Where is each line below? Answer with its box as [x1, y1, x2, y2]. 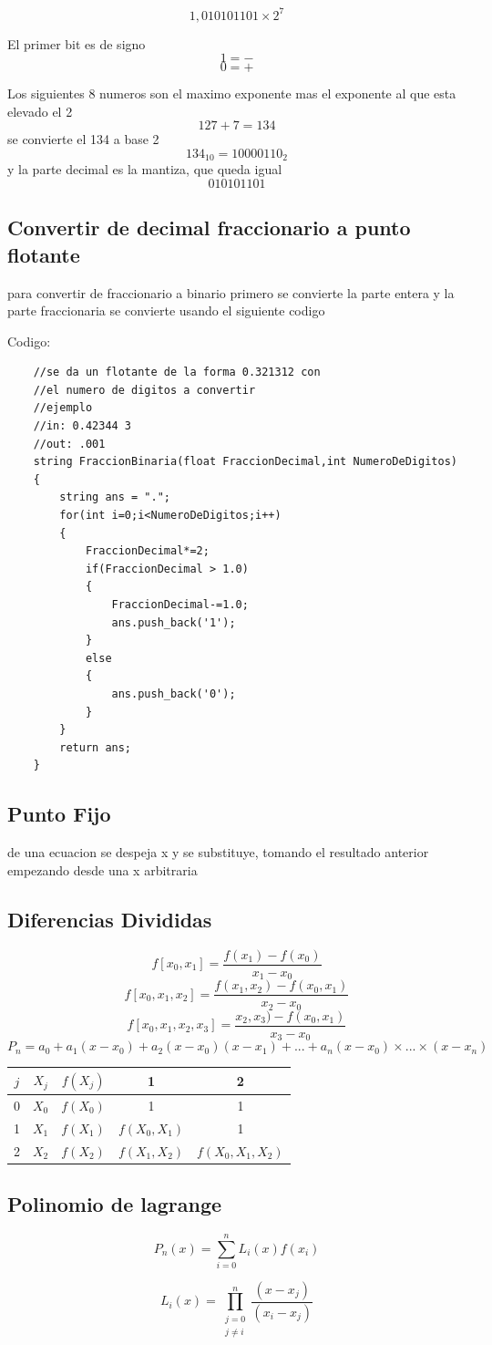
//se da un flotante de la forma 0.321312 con [33, 366, 321, 379]
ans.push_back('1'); [111, 616, 236, 629]
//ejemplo [33, 401, 93, 415]
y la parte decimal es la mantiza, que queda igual [7, 160, 282, 179]
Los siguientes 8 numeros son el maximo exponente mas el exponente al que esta [7, 84, 456, 103]
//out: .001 [33, 437, 106, 450]
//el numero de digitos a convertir [33, 383, 256, 397]
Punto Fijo [7, 800, 111, 828]
